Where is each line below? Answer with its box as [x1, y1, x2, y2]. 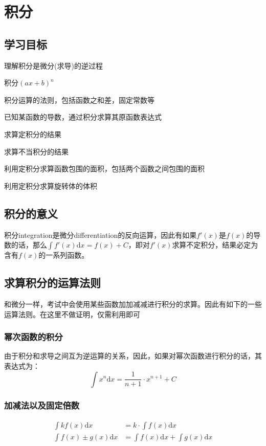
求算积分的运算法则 [4, 275, 101, 291]
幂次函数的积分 [4, 330, 63, 343]
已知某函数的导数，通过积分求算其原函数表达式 [4, 111, 162, 122]
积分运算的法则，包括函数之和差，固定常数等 [4, 94, 154, 105]
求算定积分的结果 [4, 128, 61, 139]
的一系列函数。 [38, 250, 89, 260]
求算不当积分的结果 [4, 146, 69, 157]
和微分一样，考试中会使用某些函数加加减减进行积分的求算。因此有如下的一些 [4, 298, 262, 309]
